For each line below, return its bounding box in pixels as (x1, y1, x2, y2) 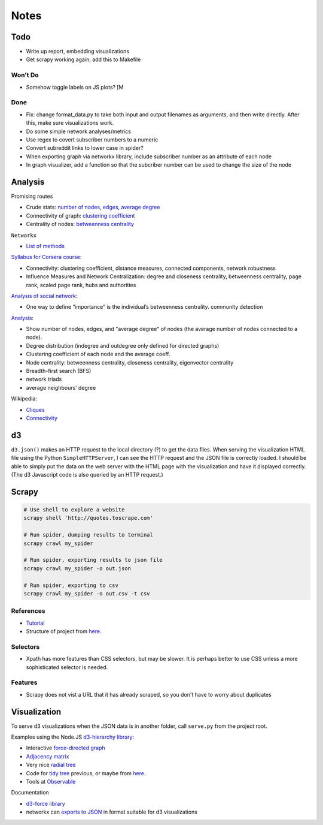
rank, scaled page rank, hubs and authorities (26, 281, 136, 288)
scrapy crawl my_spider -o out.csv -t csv (23, 590, 150, 597)
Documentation (11, 789, 49, 796)
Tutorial (26, 619, 45, 627)
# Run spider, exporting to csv (23, 582, 119, 589)
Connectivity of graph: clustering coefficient (26, 212, 135, 219)
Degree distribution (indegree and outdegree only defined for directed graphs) (26, 342, 220, 349)
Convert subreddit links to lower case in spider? (26, 144, 144, 152)
